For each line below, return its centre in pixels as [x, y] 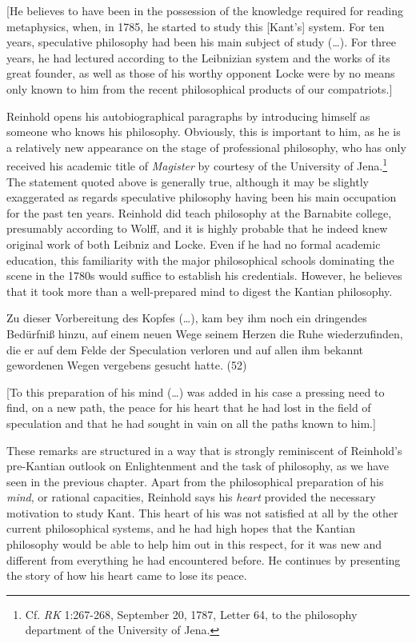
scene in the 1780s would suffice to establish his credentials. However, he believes [204, 276]
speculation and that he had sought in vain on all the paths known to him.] [191, 423]
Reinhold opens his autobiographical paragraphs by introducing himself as [188, 116]
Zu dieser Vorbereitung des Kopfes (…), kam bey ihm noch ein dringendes [187, 318]
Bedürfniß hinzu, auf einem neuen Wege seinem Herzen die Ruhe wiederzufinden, [205, 333]
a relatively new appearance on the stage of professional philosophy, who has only [206, 147]
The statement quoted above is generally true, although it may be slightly [188, 181]
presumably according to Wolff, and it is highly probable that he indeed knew [197, 228]
